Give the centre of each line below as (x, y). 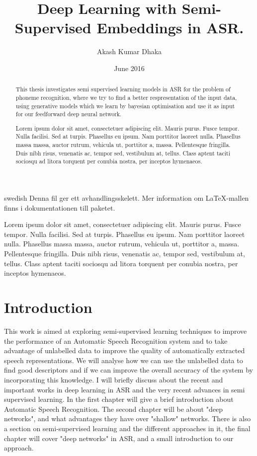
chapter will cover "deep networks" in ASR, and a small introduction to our (119, 438)
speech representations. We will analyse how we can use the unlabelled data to (124, 360)
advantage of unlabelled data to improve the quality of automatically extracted (125, 350)
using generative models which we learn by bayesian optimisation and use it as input (125, 106)
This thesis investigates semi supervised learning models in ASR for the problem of (123, 89)
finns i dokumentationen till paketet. (60, 207)
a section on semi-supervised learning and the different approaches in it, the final (127, 428)
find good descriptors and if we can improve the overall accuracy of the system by (128, 370)
